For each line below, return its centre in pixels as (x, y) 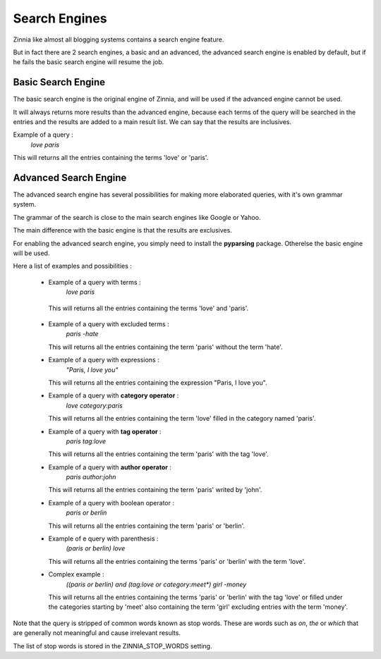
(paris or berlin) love (96, 548)
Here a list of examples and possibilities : (72, 266)
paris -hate (82, 334)
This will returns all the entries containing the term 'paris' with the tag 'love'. (158, 454)
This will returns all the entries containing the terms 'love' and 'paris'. (149, 308)
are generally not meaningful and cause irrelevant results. (97, 633)
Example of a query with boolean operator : (111, 503)
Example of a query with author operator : (110, 467)
